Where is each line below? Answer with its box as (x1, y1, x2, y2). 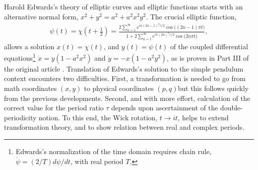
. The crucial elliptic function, (146, 11, 237, 21)
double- (220, 102, 243, 113)
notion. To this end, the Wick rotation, (39, 112, 157, 122)
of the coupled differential (170, 41, 248, 51)
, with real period (70, 156, 124, 166)
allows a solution (4, 41, 55, 51)
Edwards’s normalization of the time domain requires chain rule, (15, 146, 211, 156)
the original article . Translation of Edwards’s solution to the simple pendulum (4, 63, 244, 74)
